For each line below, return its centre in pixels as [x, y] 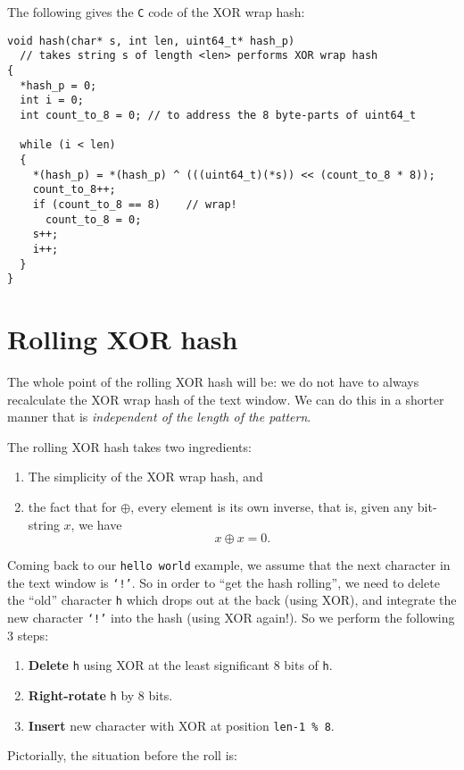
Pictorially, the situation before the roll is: [122, 755]
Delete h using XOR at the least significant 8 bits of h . [180, 665]
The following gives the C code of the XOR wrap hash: [156, 12]
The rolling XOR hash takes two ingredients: [129, 446]
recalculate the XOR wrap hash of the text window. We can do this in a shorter [226, 399]
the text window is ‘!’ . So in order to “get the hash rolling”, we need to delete [224, 582]
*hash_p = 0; [58, 85]
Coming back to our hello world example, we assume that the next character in [229, 565]
